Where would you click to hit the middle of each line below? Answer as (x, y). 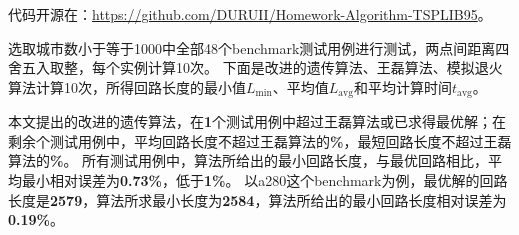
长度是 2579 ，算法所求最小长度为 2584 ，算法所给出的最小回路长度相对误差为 (257, 199)
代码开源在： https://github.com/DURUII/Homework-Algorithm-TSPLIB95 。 (250, 14)
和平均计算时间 (402, 86)
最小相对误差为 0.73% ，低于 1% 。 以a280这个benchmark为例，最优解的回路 (264, 180)
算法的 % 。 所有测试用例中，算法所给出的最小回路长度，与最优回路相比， (248, 160)
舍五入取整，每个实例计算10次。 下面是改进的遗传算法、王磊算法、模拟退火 (255, 67)
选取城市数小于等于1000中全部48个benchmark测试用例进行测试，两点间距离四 (259, 47)
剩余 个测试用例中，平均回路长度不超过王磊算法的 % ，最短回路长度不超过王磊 (260, 140)
